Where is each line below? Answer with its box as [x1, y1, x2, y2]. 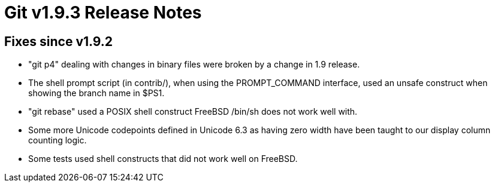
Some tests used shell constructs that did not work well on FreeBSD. [28, 154, 298, 164]
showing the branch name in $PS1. [28, 88, 165, 99]
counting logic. [28, 135, 87, 146]
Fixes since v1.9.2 [4, 33, 113, 49]
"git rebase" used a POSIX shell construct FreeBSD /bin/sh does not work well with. [28, 106, 358, 117]
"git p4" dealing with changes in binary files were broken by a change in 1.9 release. [28, 59, 360, 70]
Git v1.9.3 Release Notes [4, 2, 202, 23]
